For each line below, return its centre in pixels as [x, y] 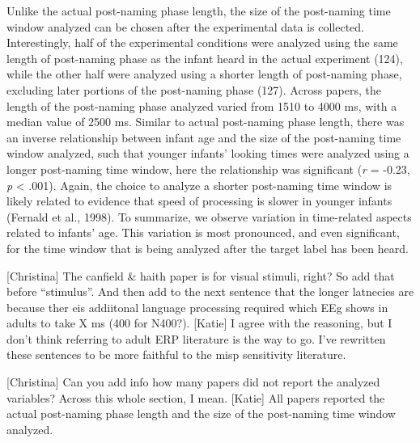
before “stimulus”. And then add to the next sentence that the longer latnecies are [210, 291]
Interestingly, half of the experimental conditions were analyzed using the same [202, 42]
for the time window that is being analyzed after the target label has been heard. [208, 248]
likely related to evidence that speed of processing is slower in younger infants [199, 201]
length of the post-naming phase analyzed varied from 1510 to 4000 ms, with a [202, 105]
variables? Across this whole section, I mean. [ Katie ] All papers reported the [196, 397]
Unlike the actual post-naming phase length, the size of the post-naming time [199, 11]
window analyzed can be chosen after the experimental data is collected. [185, 26]
